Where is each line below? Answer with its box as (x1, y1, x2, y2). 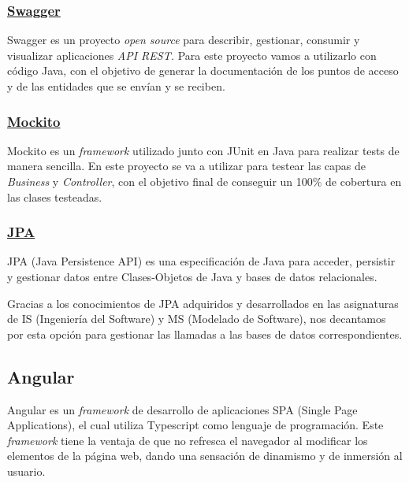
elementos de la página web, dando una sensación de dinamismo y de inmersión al (7, 447, 403, 464)
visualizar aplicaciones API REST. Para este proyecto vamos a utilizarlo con (7, 46, 377, 63)
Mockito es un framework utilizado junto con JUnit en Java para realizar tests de (7, 142, 400, 158)
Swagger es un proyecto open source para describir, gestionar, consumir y (7, 32, 360, 48)
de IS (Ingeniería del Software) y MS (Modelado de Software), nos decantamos (7, 310, 386, 327)
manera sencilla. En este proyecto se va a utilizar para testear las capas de (7, 158, 366, 174)
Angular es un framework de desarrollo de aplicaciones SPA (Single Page (7, 401, 358, 417)
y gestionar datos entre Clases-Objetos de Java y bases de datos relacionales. (7, 269, 377, 284)
